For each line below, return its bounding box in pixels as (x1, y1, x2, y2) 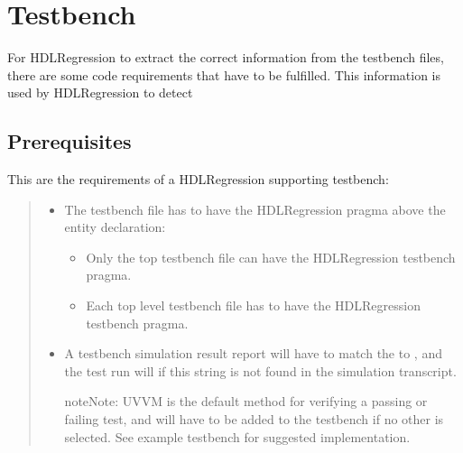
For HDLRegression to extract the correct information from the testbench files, (7, 48, 444, 67)
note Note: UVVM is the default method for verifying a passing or (64, 392, 428, 411)
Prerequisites (7, 127, 132, 155)
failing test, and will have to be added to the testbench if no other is (64, 410, 444, 429)
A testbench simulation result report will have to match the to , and (64, 344, 442, 363)
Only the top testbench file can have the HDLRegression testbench (86, 247, 456, 266)
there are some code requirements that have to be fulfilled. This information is (7, 65, 440, 84)
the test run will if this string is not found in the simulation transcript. (64, 361, 457, 380)
